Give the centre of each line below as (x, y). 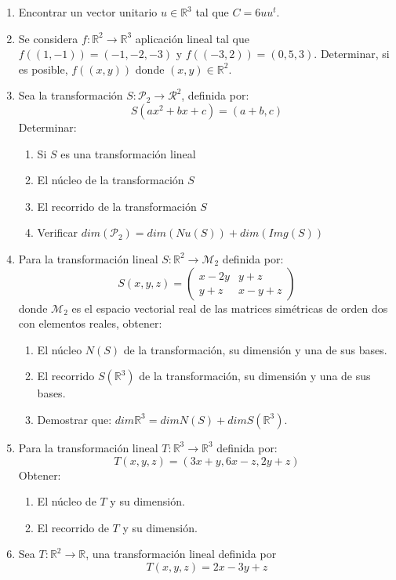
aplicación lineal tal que (192, 38)
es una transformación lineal (128, 153)
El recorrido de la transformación (117, 206)
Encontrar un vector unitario (88, 12)
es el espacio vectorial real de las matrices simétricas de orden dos (230, 308)
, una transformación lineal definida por (181, 554)
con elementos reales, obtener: (90, 323)
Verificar (58, 232)
